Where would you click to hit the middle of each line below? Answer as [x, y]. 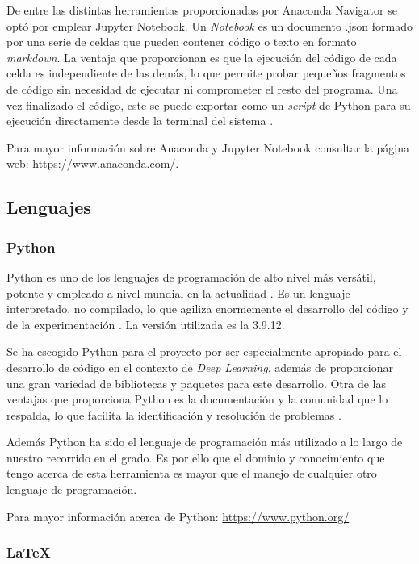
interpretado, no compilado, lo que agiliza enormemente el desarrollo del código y [207, 309]
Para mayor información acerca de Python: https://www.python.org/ [178, 516]
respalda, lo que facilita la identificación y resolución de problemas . [174, 414]
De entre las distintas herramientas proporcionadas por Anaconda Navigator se [202, 10]
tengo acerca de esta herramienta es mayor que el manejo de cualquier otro [192, 473]
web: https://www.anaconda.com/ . [93, 163]
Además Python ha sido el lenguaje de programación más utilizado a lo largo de [205, 442]
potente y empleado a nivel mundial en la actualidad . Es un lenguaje [178, 292]
